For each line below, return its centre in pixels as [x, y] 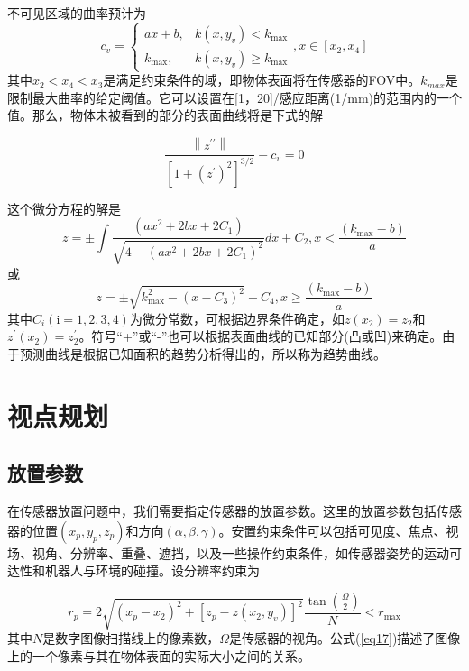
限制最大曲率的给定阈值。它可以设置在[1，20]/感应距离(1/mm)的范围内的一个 [234, 97]
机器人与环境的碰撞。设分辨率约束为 [152, 570]
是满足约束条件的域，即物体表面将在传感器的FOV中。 [262, 80]
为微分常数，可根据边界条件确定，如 [237, 318]
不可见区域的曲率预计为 [77, 13]
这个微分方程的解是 [64, 208]
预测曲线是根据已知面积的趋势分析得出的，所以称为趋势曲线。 [202, 353]
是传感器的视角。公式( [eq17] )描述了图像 [345, 638]
